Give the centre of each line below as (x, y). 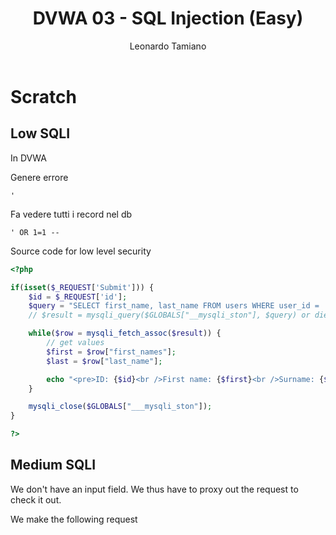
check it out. (36, 499)
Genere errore (39, 177)
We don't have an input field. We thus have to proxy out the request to (154, 489)
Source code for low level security (81, 251)
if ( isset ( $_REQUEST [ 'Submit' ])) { (82, 287)
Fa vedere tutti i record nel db (71, 214)
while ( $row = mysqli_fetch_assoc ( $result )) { (125, 333)
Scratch (43, 96)
